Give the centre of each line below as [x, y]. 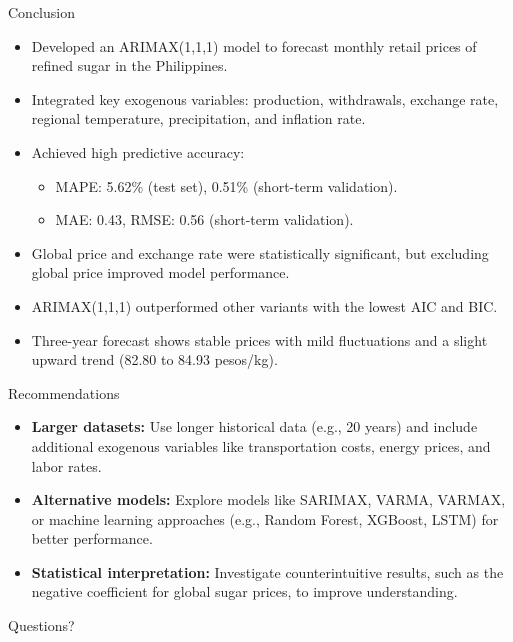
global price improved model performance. [160, 272]
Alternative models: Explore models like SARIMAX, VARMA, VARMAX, [268, 499]
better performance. [92, 538]
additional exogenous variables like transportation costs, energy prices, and [261, 445]
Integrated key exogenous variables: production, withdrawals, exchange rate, [265, 98]
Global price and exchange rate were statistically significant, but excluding [260, 252]
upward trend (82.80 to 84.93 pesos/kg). [154, 359]
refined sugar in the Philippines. [129, 65]
